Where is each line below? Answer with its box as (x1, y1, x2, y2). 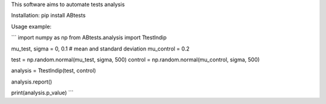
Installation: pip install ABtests (11, 12, 86, 19)
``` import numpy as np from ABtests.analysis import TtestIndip (11, 34, 167, 41)
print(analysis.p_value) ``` (11, 89, 74, 96)
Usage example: (11, 23, 52, 30)
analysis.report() (11, 78, 53, 85)
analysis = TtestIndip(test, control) (11, 67, 97, 75)
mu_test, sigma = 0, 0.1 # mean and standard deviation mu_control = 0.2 (11, 45, 190, 52)
